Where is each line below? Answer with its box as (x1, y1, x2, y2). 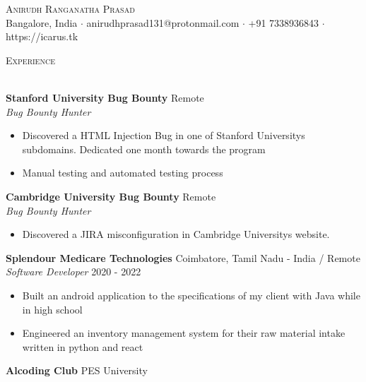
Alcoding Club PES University (6, 363, 148, 378)
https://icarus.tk (6, 29, 78, 44)
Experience (6, 52, 55, 67)
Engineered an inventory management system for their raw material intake (22, 326, 346, 340)
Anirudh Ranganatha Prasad (6, 1, 135, 16)
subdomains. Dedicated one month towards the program (22, 141, 266, 156)
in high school (22, 302, 83, 316)
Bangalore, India (6, 15, 78, 30)
